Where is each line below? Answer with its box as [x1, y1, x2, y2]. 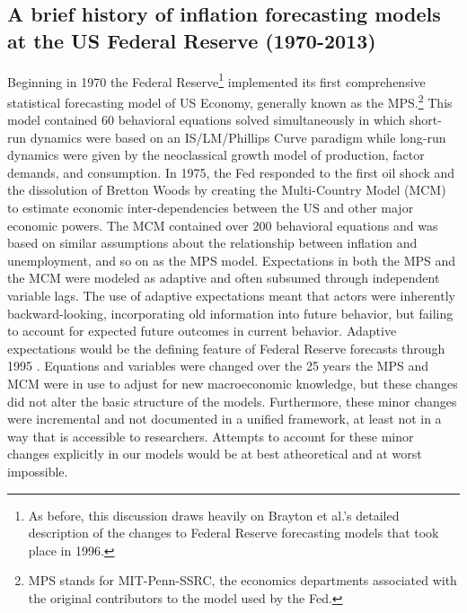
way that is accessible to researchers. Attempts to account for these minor [7, 426, 414, 445]
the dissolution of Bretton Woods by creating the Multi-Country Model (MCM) [7, 180, 446, 199]
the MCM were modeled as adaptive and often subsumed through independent [7, 268, 440, 287]
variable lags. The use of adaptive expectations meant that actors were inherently [7, 286, 455, 305]
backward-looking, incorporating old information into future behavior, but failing [7, 303, 454, 322]
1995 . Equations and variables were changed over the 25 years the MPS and [7, 356, 428, 375]
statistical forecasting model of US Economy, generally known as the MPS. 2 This [7, 90, 453, 111]
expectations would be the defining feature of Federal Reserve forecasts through [7, 338, 445, 357]
